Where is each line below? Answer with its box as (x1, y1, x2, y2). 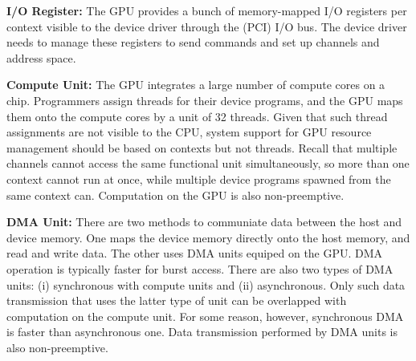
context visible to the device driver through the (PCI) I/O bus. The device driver (6, 18, 407, 34)
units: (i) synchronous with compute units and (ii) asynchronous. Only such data (6, 276, 406, 293)
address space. (6, 49, 76, 66)
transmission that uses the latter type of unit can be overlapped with (6, 292, 347, 309)
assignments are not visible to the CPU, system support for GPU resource (6, 124, 372, 140)
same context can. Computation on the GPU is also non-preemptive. (6, 186, 345, 203)
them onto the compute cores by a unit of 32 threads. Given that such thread (6, 107, 388, 124)
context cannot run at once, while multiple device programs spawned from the (6, 170, 391, 187)
